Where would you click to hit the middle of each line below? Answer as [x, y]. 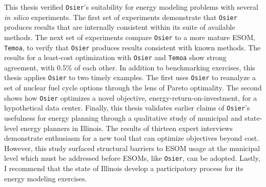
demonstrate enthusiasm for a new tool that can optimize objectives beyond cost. [132, 138]
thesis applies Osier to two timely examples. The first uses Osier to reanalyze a [130, 77]
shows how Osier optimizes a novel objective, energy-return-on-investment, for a [131, 97]
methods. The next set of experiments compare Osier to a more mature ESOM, [130, 37]
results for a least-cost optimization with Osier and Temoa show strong [115, 57]
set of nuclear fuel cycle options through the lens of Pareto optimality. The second [133, 88]
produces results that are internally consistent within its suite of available [120, 27]
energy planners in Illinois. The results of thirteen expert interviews [126, 128]
